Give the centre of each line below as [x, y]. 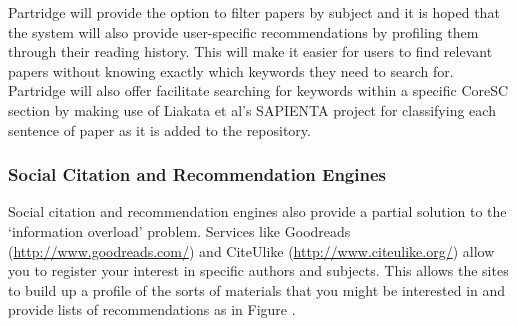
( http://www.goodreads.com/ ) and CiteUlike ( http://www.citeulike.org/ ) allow [251, 250]
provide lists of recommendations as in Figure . [152, 309]
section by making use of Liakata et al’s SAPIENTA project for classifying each [252, 109]
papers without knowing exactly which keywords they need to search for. [231, 70]
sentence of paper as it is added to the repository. [159, 129]
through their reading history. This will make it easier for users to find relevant [250, 51]
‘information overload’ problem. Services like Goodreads [179, 230]
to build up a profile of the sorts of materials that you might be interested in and [257, 289]
